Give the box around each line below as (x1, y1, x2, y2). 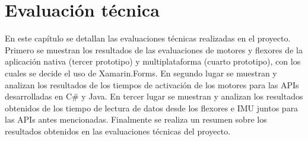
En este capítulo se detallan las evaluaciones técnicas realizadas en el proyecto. (5, 32, 291, 44)
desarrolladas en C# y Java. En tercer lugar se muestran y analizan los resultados (5, 90, 303, 102)
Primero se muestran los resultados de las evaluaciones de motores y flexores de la (5, 43, 303, 56)
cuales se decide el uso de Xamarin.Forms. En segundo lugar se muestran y (5, 66, 277, 79)
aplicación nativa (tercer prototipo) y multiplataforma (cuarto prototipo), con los (5, 55, 301, 68)
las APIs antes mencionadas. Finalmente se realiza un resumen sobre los (5, 113, 267, 126)
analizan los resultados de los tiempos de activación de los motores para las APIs (5, 78, 299, 91)
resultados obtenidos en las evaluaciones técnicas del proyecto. (5, 124, 231, 137)
